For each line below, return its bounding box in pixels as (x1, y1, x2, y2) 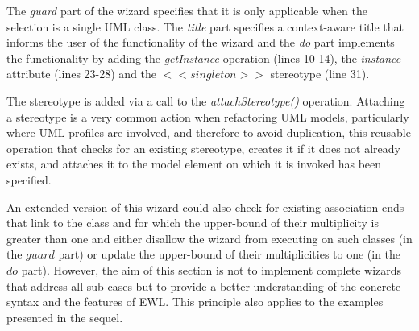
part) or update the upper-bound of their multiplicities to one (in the (58, 246, 401, 263)
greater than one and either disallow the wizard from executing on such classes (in (6, 230, 413, 246)
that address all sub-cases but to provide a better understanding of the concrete (6, 277, 401, 294)
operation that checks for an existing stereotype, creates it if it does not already (6, 139, 401, 156)
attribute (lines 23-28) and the (6, 65, 157, 82)
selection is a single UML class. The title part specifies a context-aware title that (6, 18, 404, 35)
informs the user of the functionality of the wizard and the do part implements (6, 34, 395, 51)
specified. (6, 171, 52, 188)
